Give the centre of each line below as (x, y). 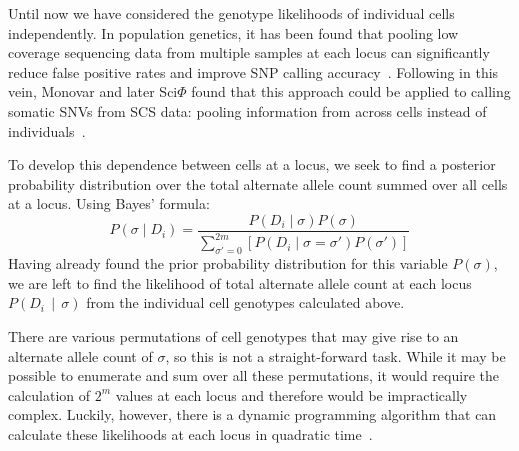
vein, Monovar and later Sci (93, 91)
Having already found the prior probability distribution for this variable (228, 263)
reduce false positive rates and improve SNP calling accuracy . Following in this (253, 71)
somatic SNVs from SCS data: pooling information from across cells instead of (247, 110)
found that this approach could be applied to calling (351, 91)
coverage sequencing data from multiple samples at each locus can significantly (249, 52)
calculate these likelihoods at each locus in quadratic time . (190, 433)
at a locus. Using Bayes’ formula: (109, 203)
